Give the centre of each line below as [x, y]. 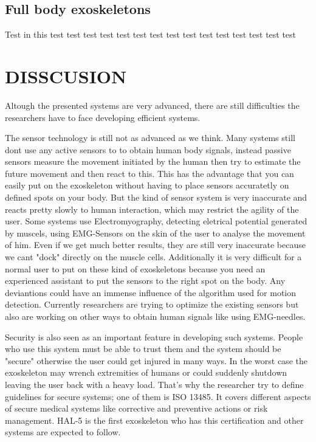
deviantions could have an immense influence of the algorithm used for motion [151, 292]
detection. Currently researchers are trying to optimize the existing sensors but [152, 304]
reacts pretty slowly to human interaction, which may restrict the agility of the [152, 209]
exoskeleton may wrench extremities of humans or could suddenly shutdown [146, 372]
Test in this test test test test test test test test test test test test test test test [151, 34]
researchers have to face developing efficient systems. [103, 117]
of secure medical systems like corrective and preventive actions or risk [136, 408]
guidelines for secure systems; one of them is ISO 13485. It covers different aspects [158, 396]
